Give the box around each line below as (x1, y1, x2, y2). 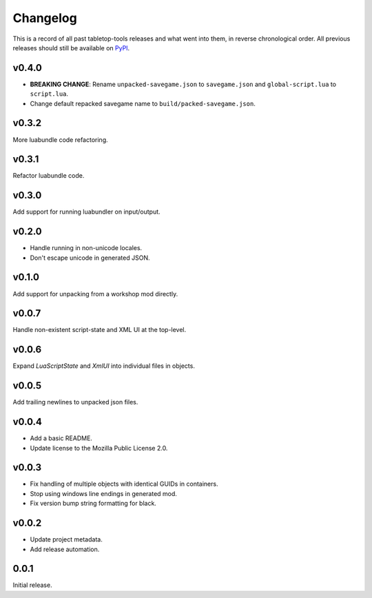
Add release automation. (30, 545, 100, 553)
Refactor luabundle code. (12, 172, 85, 180)
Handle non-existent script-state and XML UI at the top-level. (12, 326, 187, 334)
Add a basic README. (30, 434, 93, 442)
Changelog (12, 10, 77, 25)
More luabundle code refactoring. (12, 135, 108, 144)
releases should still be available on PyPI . (12, 43, 130, 52)
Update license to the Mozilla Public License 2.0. (30, 444, 168, 452)
